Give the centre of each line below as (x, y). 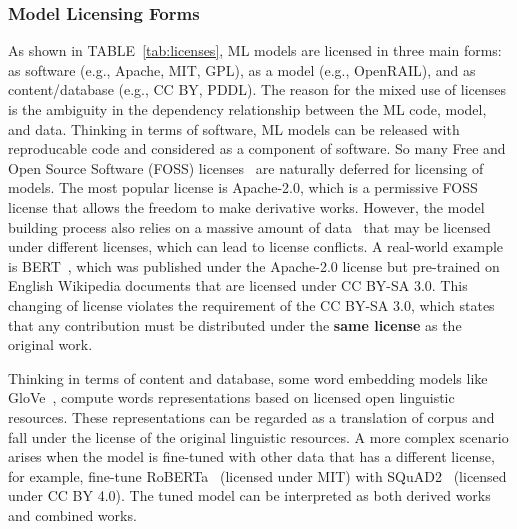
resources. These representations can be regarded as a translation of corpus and (251, 416)
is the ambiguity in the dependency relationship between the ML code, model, (247, 109)
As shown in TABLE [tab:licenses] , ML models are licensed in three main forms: (255, 50)
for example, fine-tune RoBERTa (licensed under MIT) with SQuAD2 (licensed (257, 475)
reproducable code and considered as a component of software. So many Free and (257, 148)
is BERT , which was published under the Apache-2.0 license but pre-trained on (254, 265)
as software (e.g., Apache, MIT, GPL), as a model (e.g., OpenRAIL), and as (242, 69)
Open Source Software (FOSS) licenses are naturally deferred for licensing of (246, 167)
